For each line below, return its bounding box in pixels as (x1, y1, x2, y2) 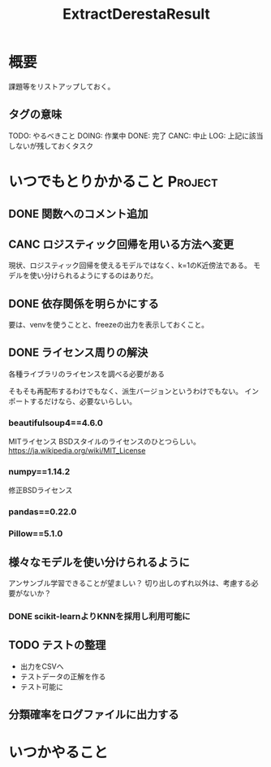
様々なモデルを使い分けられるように (8, 555, 190, 569)
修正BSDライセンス (8, 485, 73, 496)
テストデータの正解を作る (19, 671, 106, 681)
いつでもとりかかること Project (8, 172, 218, 191)
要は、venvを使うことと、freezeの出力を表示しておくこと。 (8, 319, 209, 329)
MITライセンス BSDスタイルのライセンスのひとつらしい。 (8, 436, 201, 447)
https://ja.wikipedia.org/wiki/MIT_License (8, 446, 146, 456)
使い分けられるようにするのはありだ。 (29, 271, 158, 280)
